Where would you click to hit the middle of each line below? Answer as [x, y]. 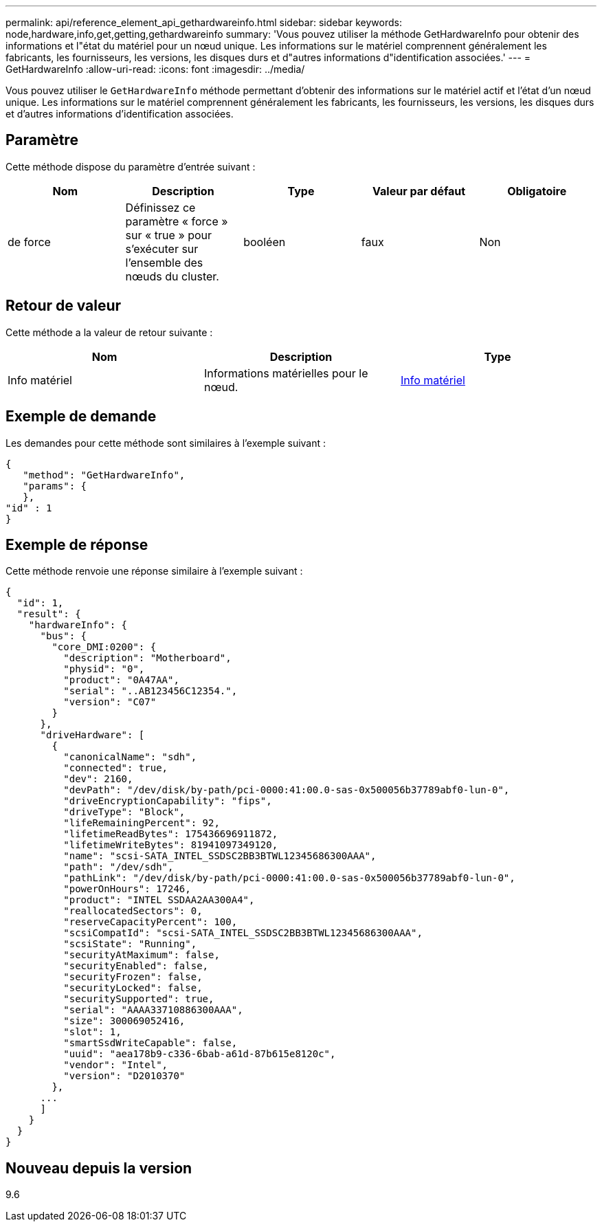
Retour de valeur [64, 306]
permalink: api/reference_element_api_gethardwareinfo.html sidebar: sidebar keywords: [204, 22]
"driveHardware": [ [92, 735]
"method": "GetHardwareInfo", [104, 475]
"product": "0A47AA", [121, 680]
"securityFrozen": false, [133, 977]
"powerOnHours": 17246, [127, 889]
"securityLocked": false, [133, 988]
